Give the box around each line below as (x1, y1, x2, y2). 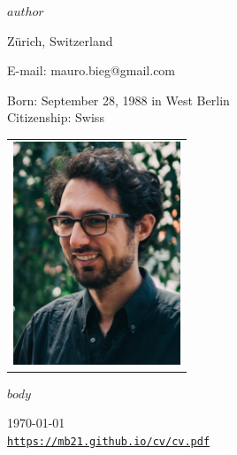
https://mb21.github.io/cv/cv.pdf (7, 435, 210, 448)
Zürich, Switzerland (7, 31, 113, 50)
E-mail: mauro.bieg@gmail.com (7, 61, 176, 80)
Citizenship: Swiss (7, 108, 104, 127)
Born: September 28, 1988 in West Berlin (7, 90, 230, 109)
